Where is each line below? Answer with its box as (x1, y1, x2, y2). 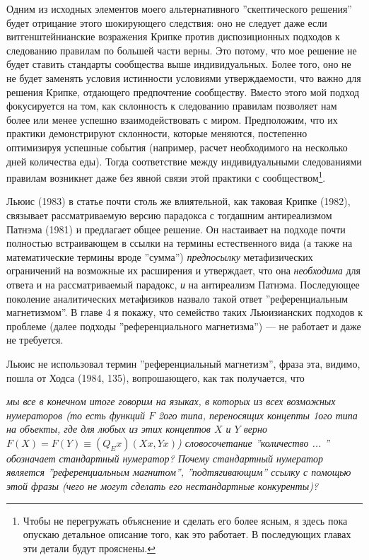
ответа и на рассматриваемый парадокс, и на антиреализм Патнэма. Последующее (6, 276, 360, 291)
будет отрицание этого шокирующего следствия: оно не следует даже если (6, 15, 327, 30)
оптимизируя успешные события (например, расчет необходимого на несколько (6, 139, 348, 154)
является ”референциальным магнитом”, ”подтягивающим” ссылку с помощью (6, 465, 351, 479)
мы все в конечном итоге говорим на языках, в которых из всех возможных (6, 394, 336, 409)
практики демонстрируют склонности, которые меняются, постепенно (6, 126, 307, 141)
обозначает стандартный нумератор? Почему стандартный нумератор (6, 450, 324, 465)
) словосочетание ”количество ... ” (177, 435, 330, 450)
